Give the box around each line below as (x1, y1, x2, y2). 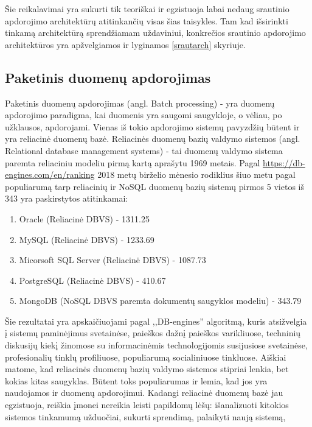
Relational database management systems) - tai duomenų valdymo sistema (5, 144, 283, 157)
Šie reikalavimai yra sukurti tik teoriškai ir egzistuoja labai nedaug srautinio (5, 2, 289, 15)
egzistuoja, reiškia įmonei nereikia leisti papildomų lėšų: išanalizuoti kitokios (5, 398, 289, 411)
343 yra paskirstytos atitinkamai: (5, 192, 128, 205)
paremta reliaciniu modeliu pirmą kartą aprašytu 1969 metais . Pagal (5, 156, 260, 169)
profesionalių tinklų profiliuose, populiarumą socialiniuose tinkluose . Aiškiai (5, 350, 286, 363)
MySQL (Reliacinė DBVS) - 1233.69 (19, 233, 154, 245)
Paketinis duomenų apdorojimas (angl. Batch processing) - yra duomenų (5, 96, 275, 109)
